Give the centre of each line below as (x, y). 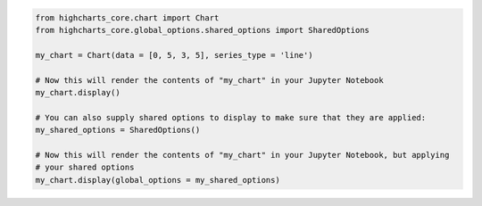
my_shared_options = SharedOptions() (118, 130)
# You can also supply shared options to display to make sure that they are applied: (231, 117)
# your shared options (85, 168)
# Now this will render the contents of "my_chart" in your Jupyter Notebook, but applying (242, 155)
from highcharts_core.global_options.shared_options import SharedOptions (203, 30)
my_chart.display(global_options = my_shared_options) (158, 180)
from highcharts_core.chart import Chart (127, 17)
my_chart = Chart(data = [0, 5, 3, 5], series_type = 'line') (174, 55)
